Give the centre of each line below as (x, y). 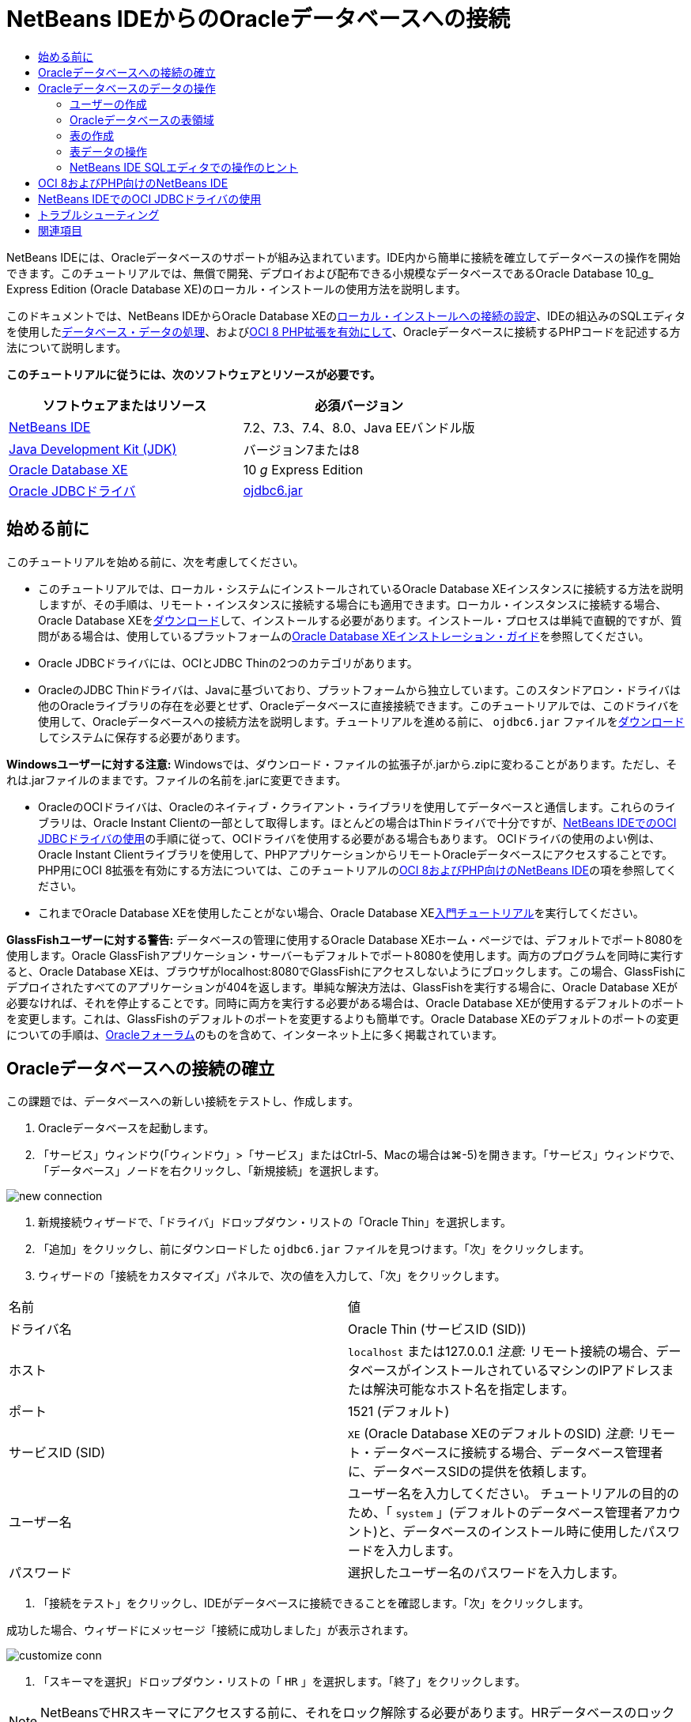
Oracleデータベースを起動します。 (126, 1128)
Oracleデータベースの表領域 (142, 119)
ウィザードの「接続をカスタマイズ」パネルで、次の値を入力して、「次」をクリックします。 (272, 1276)
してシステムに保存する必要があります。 (142, 737)
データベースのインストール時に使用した (523, 1532)
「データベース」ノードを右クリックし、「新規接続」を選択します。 (211, 1171)
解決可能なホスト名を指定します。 (474, 1390)
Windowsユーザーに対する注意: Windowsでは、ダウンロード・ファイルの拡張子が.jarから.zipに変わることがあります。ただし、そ (342, 764)
